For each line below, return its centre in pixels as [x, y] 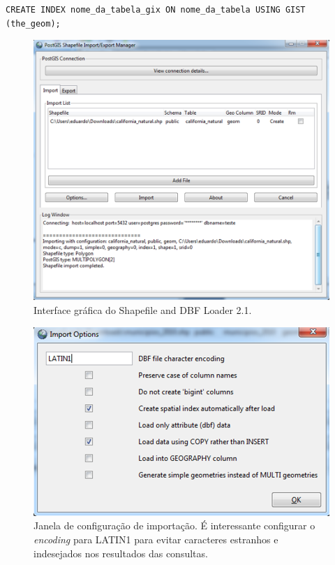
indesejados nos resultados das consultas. [121, 553]
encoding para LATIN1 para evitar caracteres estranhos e [156, 539]
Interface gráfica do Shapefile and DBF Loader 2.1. [143, 310]
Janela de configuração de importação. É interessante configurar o [174, 525]
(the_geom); [33, 23]
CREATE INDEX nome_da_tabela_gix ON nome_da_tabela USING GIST [156, 10]
